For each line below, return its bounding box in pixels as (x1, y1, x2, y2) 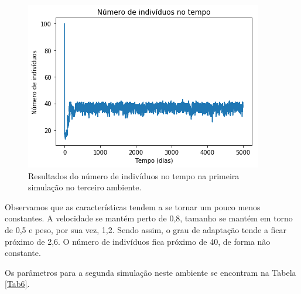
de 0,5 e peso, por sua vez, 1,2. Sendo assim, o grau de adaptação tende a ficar (5, 223, 287, 235)
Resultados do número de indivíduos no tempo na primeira (28, 169, 240, 182)
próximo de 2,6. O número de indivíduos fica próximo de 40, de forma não (5, 235, 271, 247)
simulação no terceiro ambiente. (28, 181, 142, 193)
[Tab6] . (5, 278, 30, 290)
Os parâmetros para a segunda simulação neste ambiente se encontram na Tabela (5, 266, 296, 278)
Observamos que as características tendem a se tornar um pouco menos (5, 200, 261, 213)
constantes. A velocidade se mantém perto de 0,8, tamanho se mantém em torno (5, 212, 293, 224)
